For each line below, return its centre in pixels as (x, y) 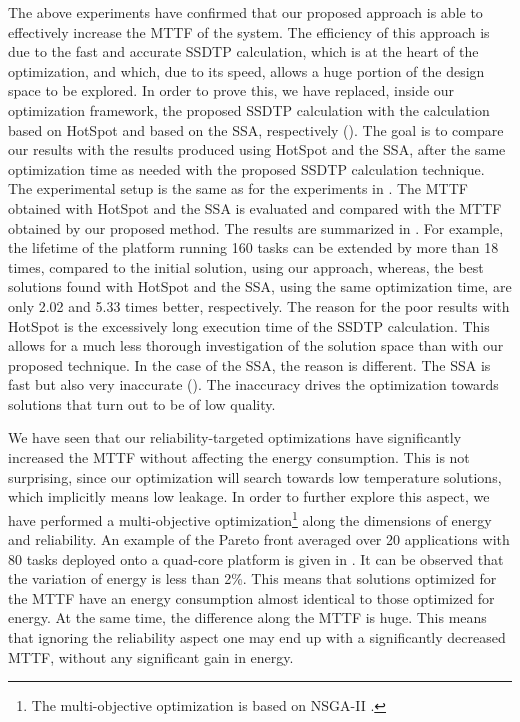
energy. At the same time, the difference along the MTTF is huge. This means (247, 617)
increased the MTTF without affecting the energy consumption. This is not (239, 457)
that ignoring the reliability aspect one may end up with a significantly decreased (257, 637)
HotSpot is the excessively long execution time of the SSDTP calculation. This (249, 325)
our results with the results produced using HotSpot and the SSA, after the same (257, 149)
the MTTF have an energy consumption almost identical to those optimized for (251, 597)
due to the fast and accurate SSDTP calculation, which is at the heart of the (243, 51)
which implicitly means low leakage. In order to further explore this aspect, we (249, 496)
